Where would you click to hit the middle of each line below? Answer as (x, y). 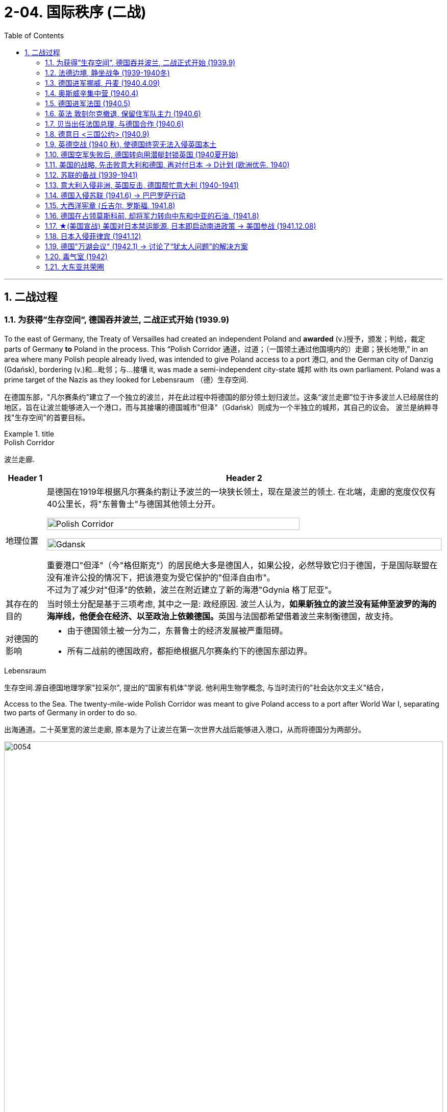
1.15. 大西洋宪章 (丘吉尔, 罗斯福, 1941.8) (110, 205)
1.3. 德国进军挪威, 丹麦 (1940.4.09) (103, 83)
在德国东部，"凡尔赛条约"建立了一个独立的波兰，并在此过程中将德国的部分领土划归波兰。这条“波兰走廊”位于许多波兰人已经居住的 (221, 397)
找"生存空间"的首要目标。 (47, 417)
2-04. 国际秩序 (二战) (75, 12)
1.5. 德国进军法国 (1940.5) (88, 103)
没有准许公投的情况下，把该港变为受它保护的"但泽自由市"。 (161, 577)
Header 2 (244, 478)
